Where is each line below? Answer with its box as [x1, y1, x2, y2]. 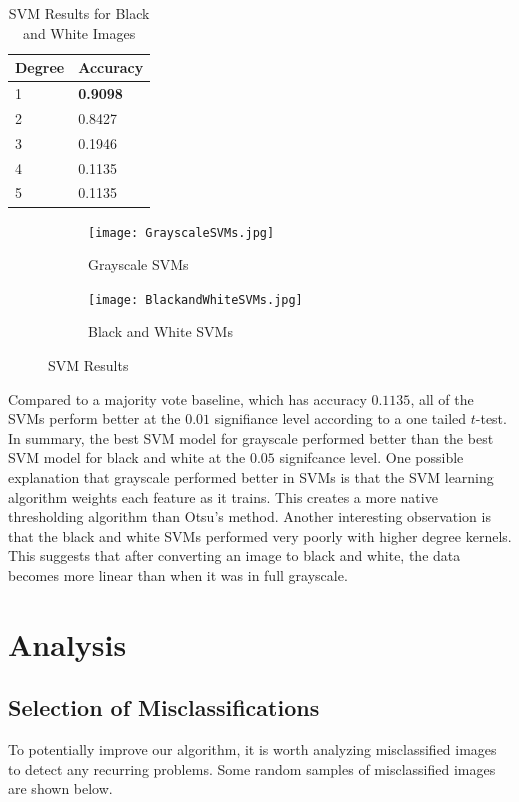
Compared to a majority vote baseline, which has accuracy [8, 388, 367, 409]
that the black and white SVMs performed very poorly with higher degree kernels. [8, 525, 512, 546]
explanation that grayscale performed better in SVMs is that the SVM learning [8, 466, 494, 487]
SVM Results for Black [8, 3, 150, 23]
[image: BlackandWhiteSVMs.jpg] [88, 292, 303, 307]
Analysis [8, 623, 127, 664]
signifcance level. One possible [279, 447, 464, 468]
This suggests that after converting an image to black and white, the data [8, 545, 461, 566]
